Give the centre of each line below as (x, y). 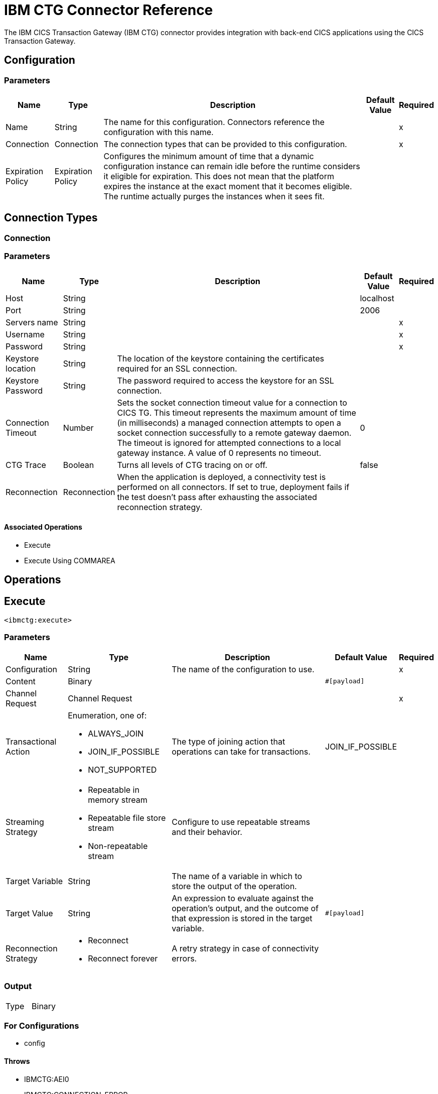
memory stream (118, 800)
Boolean (79, 465)
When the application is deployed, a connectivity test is (222, 477)
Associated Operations (43, 527)
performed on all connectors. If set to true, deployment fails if (233, 487)
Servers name (32, 322)
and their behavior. (207, 832)
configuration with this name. (159, 132)
